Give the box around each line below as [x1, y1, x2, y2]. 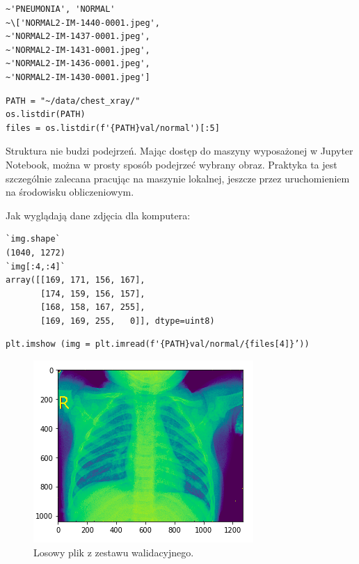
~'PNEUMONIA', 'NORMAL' [6, 4, 115, 14]
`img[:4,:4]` [6, 261, 65, 272]
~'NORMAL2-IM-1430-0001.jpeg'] [6, 72, 150, 82]
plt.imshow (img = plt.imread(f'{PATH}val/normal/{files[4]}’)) [6, 339, 310, 350]
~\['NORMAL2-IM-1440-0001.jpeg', [6, 17, 160, 28]
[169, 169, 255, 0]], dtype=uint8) [40, 315, 215, 326]
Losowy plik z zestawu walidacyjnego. [33, 545, 194, 559]
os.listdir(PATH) [6, 109, 86, 120]
